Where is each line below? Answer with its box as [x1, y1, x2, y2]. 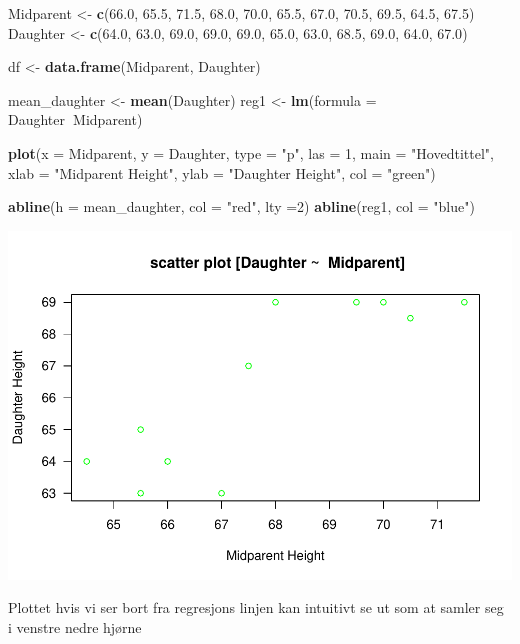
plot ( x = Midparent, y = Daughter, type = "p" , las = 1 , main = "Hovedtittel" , [8, 142, 494, 163]
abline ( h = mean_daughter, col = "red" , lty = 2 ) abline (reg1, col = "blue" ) [8, 196, 475, 217]
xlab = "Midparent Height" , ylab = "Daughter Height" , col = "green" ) [8, 162, 436, 183]
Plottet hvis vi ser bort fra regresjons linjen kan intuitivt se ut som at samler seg [8, 597, 504, 618]
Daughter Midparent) [8, 109, 143, 130]
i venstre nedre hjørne [8, 616, 142, 637]
